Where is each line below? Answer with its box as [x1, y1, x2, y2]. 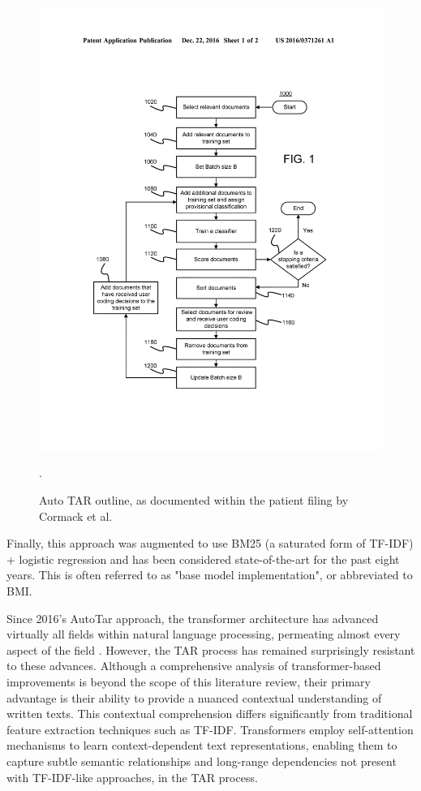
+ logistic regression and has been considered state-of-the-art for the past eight [6, 550, 400, 567]
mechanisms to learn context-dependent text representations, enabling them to [6, 737, 397, 754]
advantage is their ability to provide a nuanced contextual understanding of [6, 689, 382, 706]
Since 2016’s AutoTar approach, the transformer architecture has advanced [6, 609, 379, 626]
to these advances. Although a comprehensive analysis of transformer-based [6, 657, 381, 674]
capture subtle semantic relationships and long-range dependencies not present [6, 752, 397, 769]
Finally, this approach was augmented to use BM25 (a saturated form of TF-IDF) [6, 535, 414, 552]
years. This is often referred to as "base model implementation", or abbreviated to [6, 566, 413, 583]
